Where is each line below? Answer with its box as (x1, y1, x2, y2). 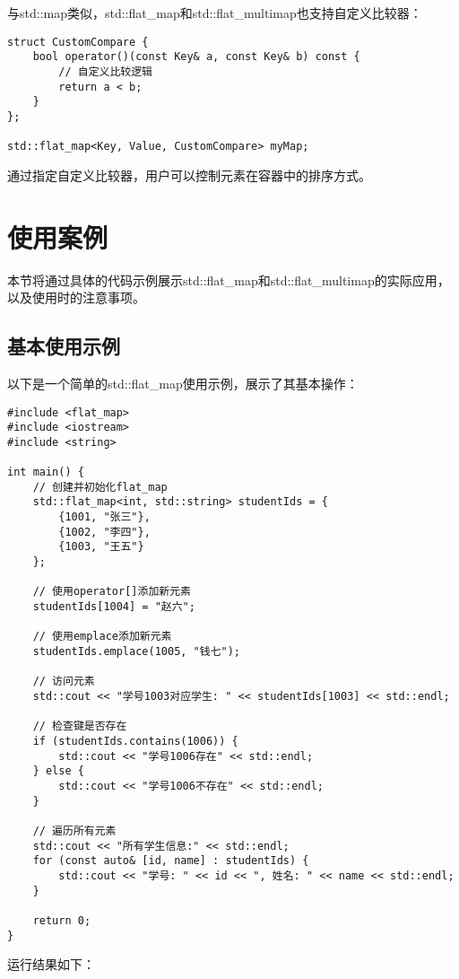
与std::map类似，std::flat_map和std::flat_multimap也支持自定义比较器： (7, 4, 422, 22)
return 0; (32, 913, 91, 927)
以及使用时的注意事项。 (7, 288, 145, 307)
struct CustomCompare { (7, 35, 149, 48)
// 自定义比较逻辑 (58, 65, 152, 78)
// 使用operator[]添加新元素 (32, 585, 191, 599)
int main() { (7, 466, 84, 479)
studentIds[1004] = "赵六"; (32, 600, 195, 614)
